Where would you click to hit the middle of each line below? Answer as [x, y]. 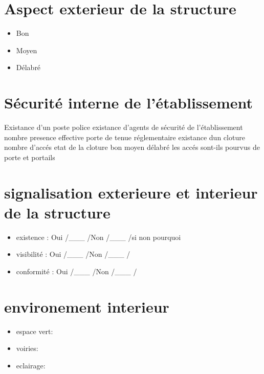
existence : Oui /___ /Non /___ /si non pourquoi [98, 237]
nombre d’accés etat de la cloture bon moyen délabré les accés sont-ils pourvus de [132, 147]
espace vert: [35, 331]
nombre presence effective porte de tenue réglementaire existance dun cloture [125, 137]
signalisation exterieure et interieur [131, 192]
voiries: [27, 348]
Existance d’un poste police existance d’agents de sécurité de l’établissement [124, 127]
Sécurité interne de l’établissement [129, 103]
